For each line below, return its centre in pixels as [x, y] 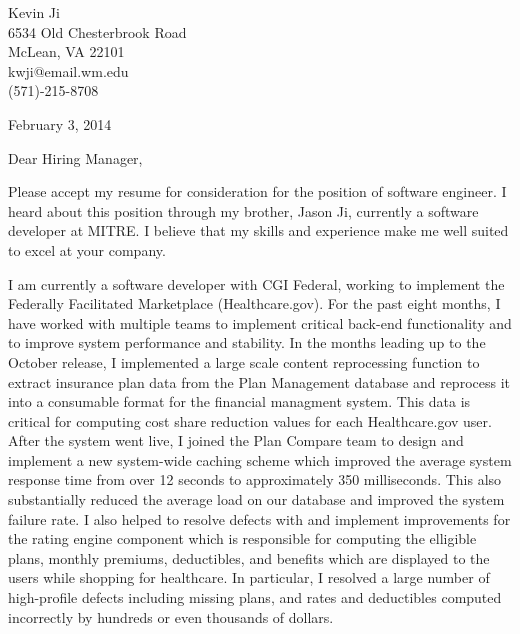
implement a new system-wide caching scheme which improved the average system [260, 459]
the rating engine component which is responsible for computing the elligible [242, 538]
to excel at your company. [87, 249]
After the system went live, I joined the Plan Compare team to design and [236, 440]
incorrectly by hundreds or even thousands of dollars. [171, 616]
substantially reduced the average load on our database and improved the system [256, 499]
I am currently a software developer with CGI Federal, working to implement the [256, 283]
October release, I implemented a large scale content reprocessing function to [244, 361]
